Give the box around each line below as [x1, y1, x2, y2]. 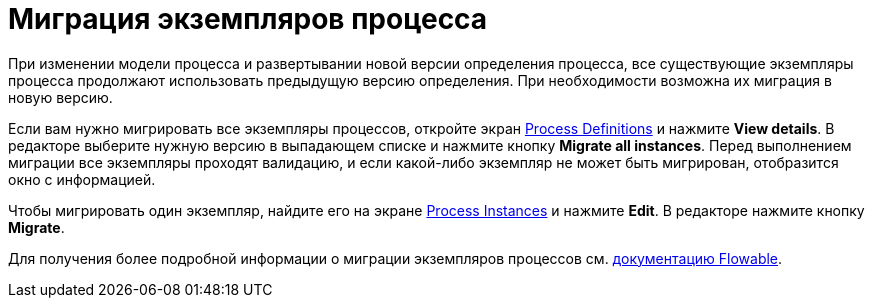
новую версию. [8, 88, 113, 106]
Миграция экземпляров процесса [8, 2, 488, 36]
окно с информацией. [8, 170, 156, 188]
